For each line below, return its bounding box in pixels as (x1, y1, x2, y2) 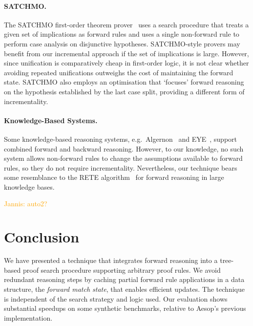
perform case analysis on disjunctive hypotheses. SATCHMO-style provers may (4, 38, 240, 48)
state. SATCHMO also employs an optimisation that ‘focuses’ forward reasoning (4, 77, 244, 87)
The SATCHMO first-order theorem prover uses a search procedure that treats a (4, 19, 249, 29)
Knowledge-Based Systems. (4, 115, 98, 125)
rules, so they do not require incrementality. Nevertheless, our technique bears (4, 162, 237, 173)
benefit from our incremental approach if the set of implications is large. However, (4, 48, 249, 58)
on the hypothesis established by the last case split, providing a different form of (4, 86, 245, 96)
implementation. (4, 312, 53, 323)
